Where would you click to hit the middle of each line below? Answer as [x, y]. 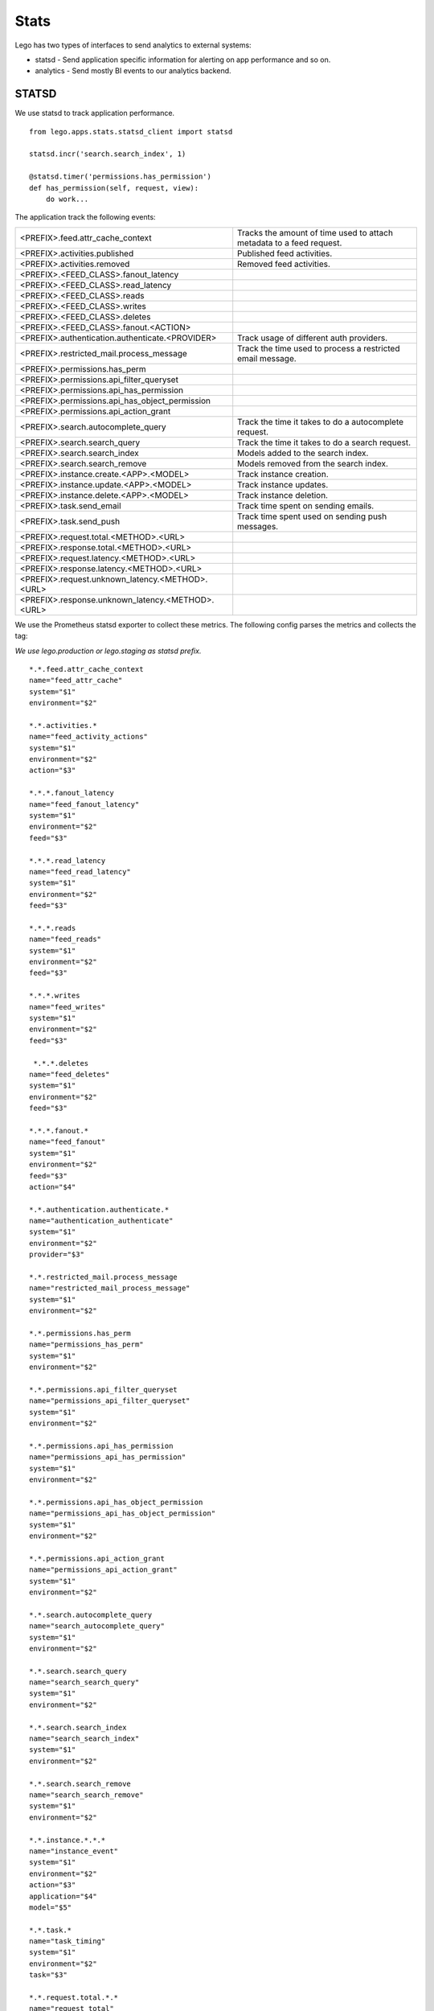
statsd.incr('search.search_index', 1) [108, 154]
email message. [267, 358]
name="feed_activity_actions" [89, 737]
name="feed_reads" [66, 940]
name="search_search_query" [84, 1682]
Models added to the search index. [303, 453]
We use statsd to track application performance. [95, 113]
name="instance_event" [74, 1851]
